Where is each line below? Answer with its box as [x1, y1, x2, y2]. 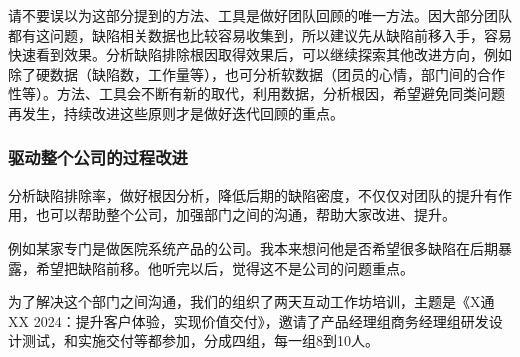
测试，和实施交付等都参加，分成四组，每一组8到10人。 [21, 330, 379, 351]
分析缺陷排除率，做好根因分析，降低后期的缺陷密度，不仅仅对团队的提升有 [8, 184, 498, 205]
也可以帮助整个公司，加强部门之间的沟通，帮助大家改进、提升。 [35, 204, 456, 225]
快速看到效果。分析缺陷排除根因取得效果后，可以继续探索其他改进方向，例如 [8, 44, 512, 65]
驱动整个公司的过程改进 [8, 145, 188, 170]
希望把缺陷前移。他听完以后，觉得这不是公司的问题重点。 [35, 257, 414, 278]
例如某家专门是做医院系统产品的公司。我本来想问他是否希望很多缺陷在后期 [8, 237, 498, 258]
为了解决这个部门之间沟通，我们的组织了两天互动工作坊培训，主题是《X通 [8, 291, 495, 312]
